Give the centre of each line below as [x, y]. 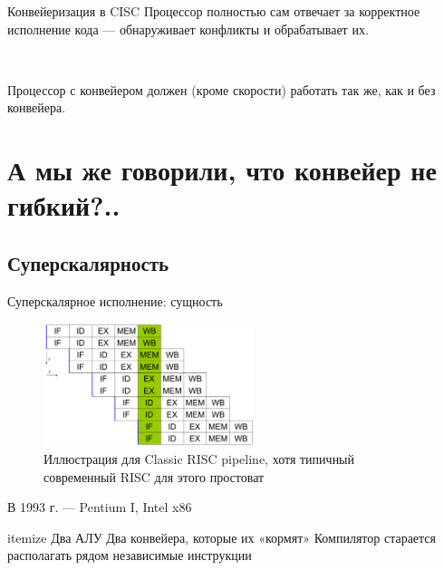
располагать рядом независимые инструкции [130, 555]
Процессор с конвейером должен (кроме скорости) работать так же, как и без [222, 89]
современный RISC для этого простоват [154, 476]
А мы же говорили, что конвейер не [222, 170]
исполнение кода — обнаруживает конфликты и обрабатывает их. [188, 29]
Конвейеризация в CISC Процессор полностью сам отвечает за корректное [214, 11]
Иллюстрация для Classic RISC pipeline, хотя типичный [199, 459]
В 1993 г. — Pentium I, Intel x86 [100, 507]
